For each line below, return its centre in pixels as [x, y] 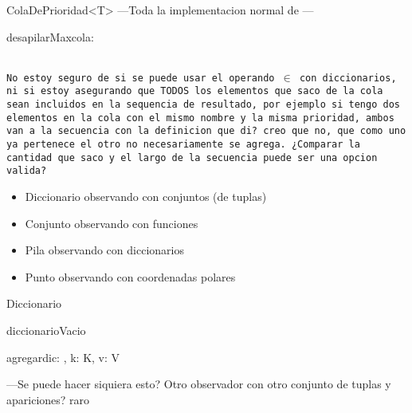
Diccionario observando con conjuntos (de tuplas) [146, 197]
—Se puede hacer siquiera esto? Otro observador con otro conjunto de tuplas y [199, 384]
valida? [27, 171]
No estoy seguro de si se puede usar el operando [141, 78]
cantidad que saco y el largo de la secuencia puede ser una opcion [192, 157]
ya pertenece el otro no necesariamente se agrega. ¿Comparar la [183, 145]
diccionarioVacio [46, 330]
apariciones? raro [48, 399]
